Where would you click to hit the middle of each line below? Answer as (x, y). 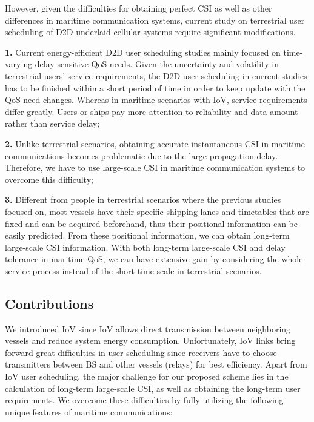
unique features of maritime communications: (89, 411)
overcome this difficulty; (49, 179)
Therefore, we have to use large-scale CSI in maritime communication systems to (155, 167)
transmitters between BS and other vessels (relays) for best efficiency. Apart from (156, 364)
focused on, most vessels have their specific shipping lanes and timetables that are (157, 211)
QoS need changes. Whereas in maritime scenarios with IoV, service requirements (156, 100)
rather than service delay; (52, 123)
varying (19, 64)
